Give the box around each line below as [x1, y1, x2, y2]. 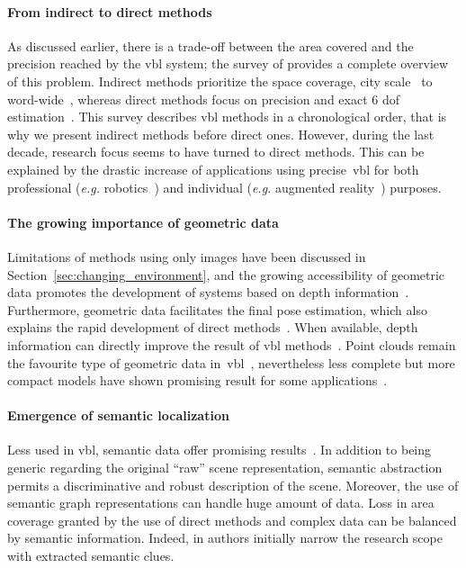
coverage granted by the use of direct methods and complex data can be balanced [7, 510, 457, 529]
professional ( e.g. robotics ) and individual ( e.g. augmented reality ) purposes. [7, 177, 442, 196]
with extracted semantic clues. [7, 546, 175, 565]
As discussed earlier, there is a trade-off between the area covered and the [7, 36, 414, 55]
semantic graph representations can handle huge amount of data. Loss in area [7, 493, 435, 512]
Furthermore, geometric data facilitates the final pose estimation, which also [7, 300, 427, 319]
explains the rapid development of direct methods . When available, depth [7, 318, 418, 337]
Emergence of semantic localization [7, 406, 229, 425]
